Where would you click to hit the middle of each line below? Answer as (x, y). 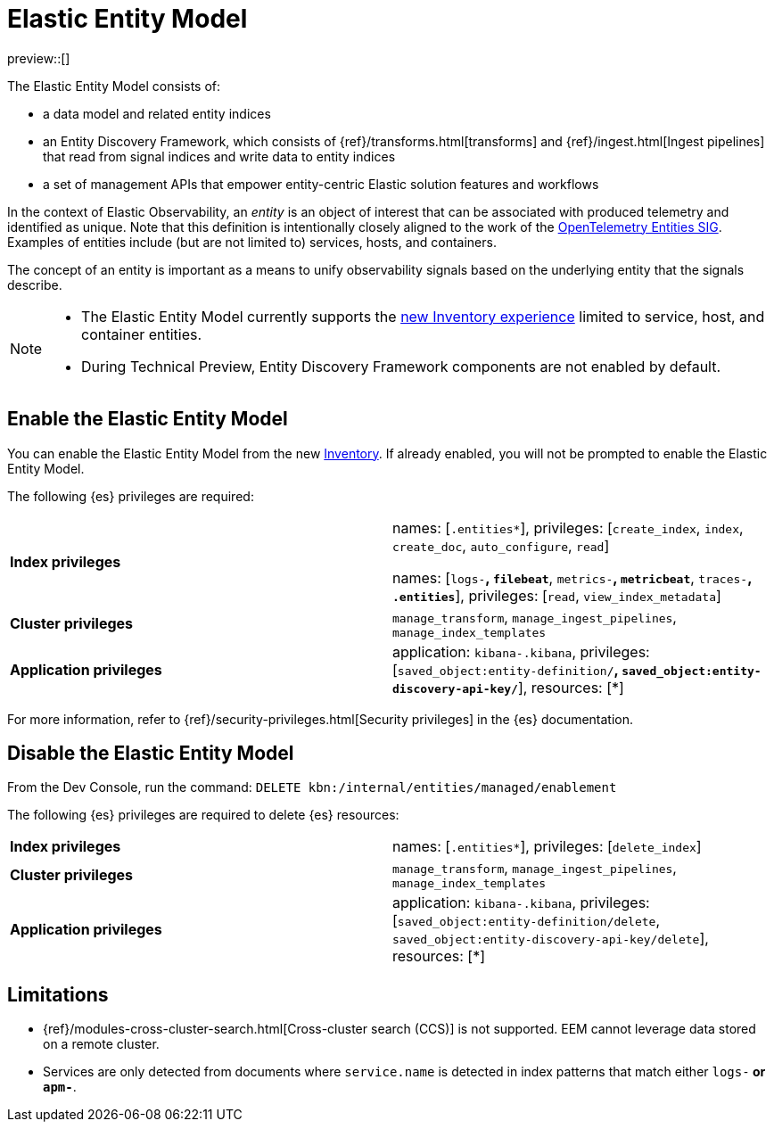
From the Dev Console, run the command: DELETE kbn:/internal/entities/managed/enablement (312, 787)
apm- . (60, 1087)
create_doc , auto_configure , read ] (501, 545)
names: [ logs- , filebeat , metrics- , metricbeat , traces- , (572, 577)
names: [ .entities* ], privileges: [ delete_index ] (547, 847)
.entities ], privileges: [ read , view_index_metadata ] (557, 595)
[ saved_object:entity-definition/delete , (527, 921)
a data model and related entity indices (157, 113)
